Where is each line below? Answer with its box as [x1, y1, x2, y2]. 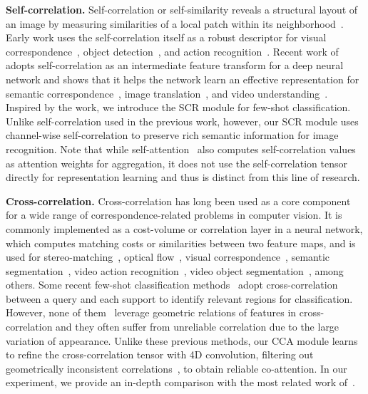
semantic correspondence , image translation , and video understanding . [6, 85, 328, 100]
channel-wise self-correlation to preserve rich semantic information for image [6, 128, 339, 142]
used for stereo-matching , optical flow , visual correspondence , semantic [6, 249, 329, 264]
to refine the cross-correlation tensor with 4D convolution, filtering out [6, 347, 314, 362]
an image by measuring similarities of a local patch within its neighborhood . [6, 16, 344, 31]
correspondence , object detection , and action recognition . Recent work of [6, 43, 339, 58]
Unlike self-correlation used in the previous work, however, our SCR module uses [6, 113, 359, 128]
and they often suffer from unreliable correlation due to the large [56, 319, 339, 334]
